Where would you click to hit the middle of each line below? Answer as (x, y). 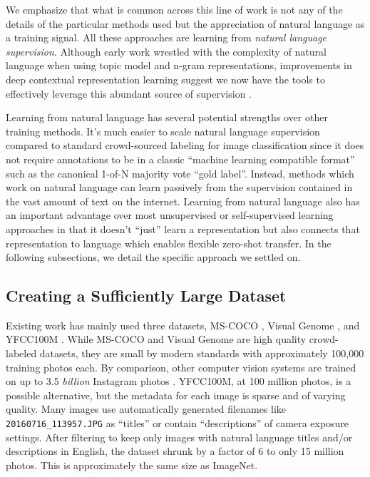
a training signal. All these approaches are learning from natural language (166, 37)
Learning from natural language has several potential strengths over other (167, 117)
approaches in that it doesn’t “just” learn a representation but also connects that (183, 229)
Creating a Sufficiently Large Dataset (146, 296)
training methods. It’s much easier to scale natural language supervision (163, 131)
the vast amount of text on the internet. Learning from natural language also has (183, 201)
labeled (21, 353)
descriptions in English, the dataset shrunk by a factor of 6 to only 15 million (175, 451)
